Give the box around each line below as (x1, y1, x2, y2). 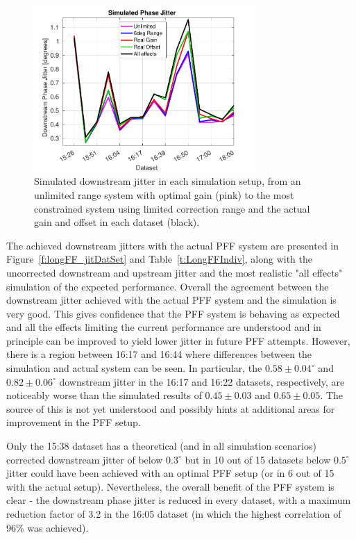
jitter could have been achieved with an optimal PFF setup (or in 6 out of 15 (6, 466, 334, 480)
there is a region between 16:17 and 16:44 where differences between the (6, 347, 312, 361)
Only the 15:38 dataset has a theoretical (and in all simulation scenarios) (6, 439, 316, 453)
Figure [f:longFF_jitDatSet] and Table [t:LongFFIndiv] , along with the (6, 252, 312, 266)
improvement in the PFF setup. (6, 415, 141, 429)
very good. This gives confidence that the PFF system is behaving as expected (6, 306, 340, 320)
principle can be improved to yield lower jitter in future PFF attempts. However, (6, 333, 350, 347)
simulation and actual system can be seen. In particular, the (6, 361, 262, 375)
